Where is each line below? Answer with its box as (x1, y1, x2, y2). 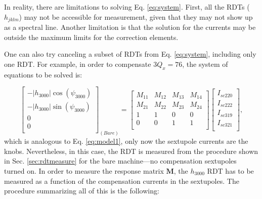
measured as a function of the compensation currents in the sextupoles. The (4, 175, 239, 186)
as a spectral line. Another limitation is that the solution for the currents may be (4, 22, 256, 32)
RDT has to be (207, 166, 254, 176)
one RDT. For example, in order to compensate (4, 58, 151, 69)
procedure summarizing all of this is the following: (4, 185, 159, 196)
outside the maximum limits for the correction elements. (4, 31, 179, 42)
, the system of (182, 58, 228, 69)
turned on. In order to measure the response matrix (4, 166, 164, 176)
